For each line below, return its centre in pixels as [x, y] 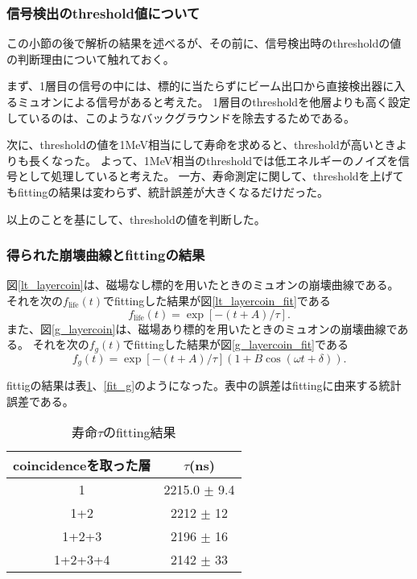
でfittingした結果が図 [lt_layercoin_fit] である [217, 300]
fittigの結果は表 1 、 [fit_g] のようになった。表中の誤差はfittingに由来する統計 [204, 385]
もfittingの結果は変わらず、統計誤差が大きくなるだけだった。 [168, 191]
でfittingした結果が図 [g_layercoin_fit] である [235, 344]
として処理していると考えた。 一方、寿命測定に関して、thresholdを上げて [211, 176]
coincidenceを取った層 [82, 465]
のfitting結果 [139, 432]
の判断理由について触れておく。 [91, 58]
